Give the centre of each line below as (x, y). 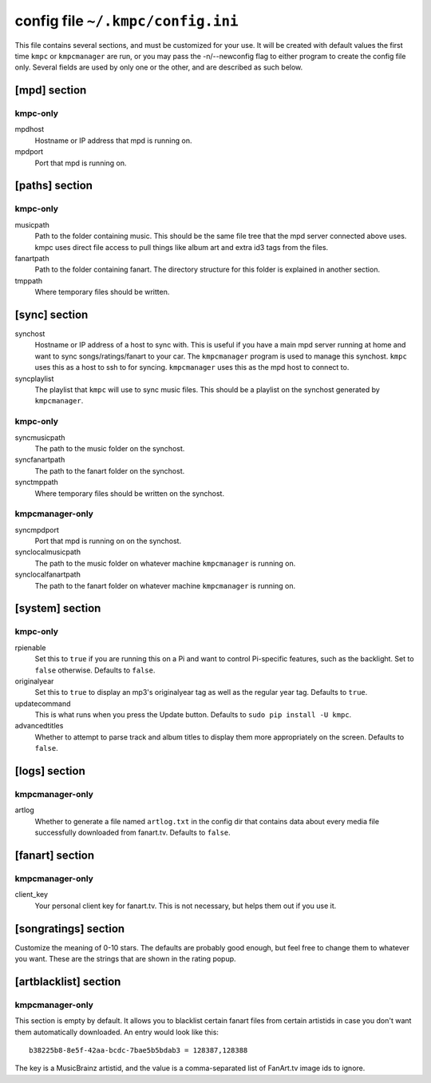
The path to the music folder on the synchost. (110, 448)
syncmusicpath (40, 437)
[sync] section (51, 314)
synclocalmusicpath (48, 552)
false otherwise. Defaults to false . (95, 670)
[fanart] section (55, 856)
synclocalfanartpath (48, 574)
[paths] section (54, 186)
